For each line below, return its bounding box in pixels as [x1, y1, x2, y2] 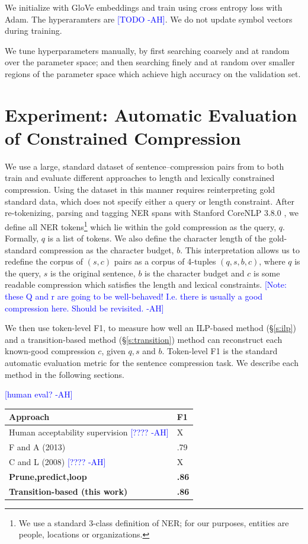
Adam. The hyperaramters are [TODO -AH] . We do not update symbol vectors [5, 12, 293, 25]
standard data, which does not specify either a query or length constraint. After [5, 195, 295, 207]
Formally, [5, 232, 39, 244]
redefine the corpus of [5, 255, 83, 268]
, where [259, 255, 285, 268]
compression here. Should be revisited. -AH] [5, 301, 164, 314]
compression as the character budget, [39, 243, 174, 256]
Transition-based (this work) [9, 485, 128, 497]
